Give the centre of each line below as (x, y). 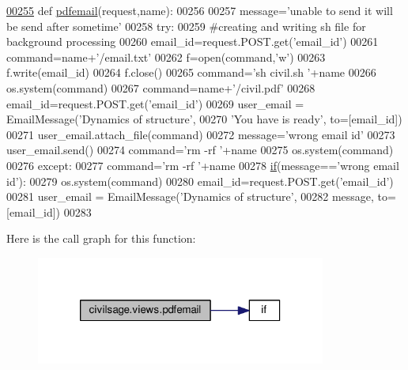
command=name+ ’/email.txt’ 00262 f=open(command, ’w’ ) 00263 (166, 57)
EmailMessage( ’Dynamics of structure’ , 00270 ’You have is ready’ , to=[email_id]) (204, 119)
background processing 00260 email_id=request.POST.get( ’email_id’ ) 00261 (193, 42)
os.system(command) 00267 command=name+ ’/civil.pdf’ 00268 (161, 87)
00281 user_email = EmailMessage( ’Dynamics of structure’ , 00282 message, (190, 196)
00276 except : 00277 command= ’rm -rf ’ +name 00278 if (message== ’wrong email (203, 165)
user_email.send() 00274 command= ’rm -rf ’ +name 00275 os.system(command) (200, 150)
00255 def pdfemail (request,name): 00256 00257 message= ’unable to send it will (200, 10)
